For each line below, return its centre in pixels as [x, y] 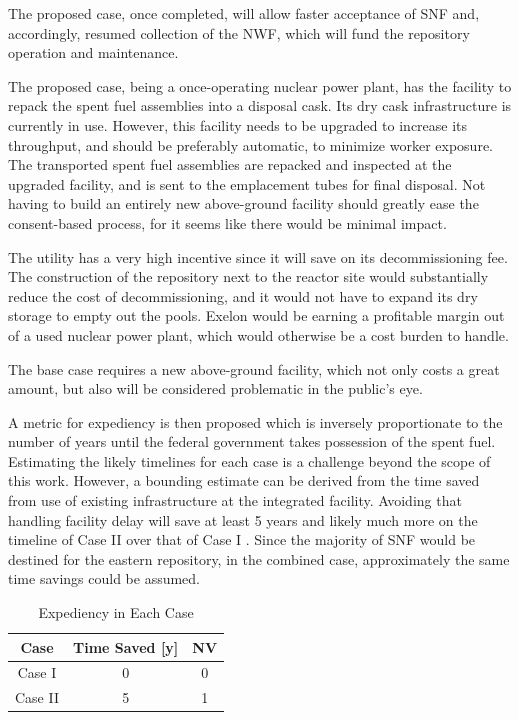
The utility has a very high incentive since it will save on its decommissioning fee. [258, 256]
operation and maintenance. [93, 52]
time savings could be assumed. [104, 578]
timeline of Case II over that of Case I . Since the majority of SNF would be [242, 539]
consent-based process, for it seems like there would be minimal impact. [227, 222]
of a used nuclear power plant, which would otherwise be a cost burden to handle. [258, 334]
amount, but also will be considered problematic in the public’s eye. [215, 388]
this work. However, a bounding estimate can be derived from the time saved [244, 480]
